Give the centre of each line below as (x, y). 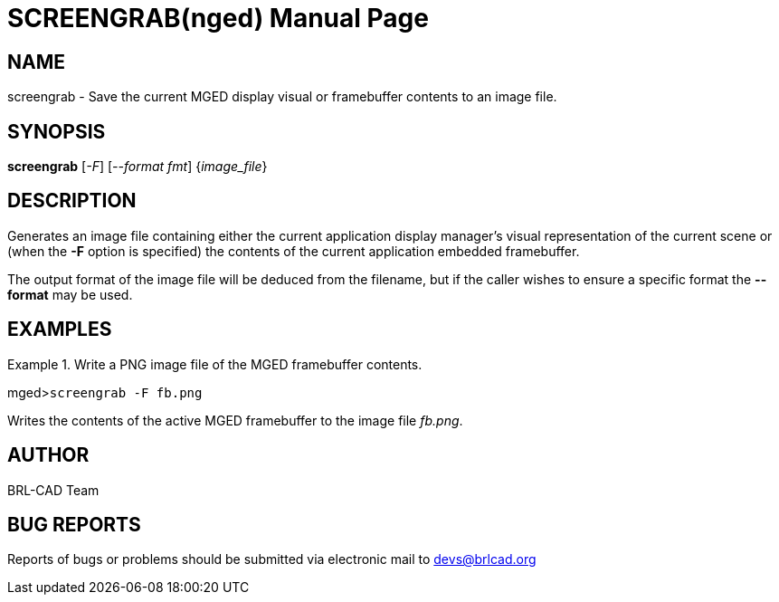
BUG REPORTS (74, 524)
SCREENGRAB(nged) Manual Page (218, 18)
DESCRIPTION (72, 201)
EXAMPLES (60, 330)
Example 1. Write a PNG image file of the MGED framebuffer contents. (215, 364)
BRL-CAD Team (53, 490)
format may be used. (70, 294)
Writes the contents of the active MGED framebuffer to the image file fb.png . (235, 420)
